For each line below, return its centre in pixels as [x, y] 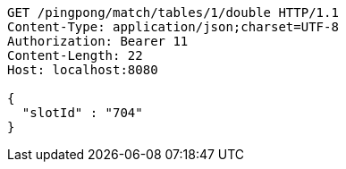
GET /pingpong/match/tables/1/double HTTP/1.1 [173, 13]
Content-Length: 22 [75, 55]
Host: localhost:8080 [83, 70]
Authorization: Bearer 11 [98, 41]
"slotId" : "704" [82, 113]
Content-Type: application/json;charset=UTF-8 [173, 27]
